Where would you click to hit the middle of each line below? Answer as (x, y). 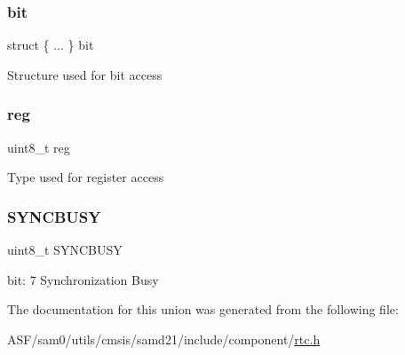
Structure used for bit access (85, 74)
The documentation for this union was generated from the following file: (203, 309)
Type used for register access (86, 177)
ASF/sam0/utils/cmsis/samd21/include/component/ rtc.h (164, 339)
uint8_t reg (39, 147)
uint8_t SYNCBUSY (65, 250)
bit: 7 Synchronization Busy (83, 279)
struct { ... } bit (51, 45)
